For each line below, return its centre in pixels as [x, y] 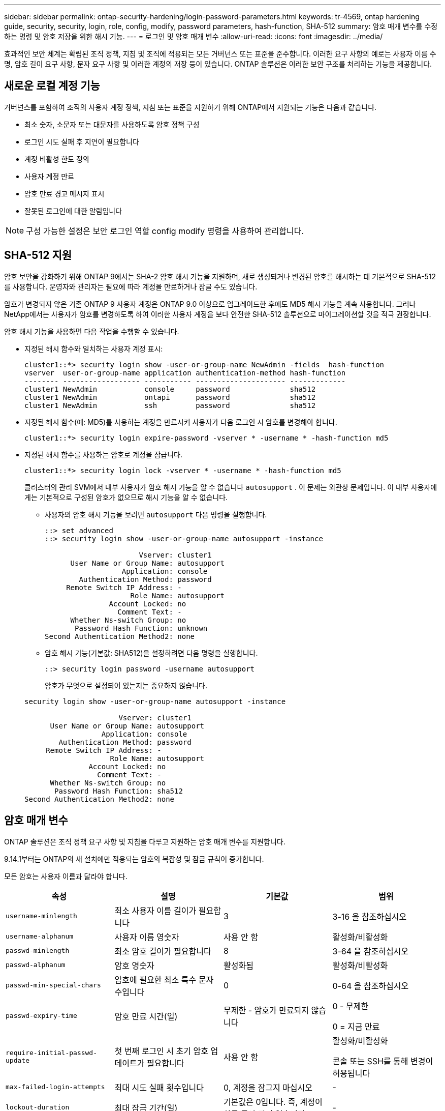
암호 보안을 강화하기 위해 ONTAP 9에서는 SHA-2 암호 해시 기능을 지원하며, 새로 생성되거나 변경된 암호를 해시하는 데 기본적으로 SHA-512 [220, 276]
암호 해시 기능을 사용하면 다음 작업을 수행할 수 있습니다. [92, 331]
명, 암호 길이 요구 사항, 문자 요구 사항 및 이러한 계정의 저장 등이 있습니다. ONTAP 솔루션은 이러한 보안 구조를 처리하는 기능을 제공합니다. [218, 64]
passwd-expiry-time [41, 1016]
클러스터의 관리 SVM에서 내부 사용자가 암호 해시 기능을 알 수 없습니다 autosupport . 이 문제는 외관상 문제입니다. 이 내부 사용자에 [231, 487]
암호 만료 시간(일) [146, 1016]
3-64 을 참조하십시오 [371, 951]
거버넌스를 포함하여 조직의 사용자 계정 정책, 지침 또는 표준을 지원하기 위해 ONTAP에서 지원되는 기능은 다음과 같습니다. [190, 107]
